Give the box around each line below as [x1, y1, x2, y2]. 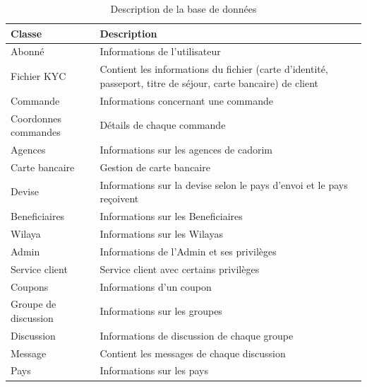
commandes [11, 125, 61, 139]
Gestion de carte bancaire [100, 159, 210, 174]
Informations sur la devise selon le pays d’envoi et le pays [100, 177, 348, 192]
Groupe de [11, 296, 56, 311]
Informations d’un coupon [100, 279, 212, 294]
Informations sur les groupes [100, 304, 222, 318]
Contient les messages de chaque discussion [100, 345, 286, 360]
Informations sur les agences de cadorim [100, 142, 273, 156]
